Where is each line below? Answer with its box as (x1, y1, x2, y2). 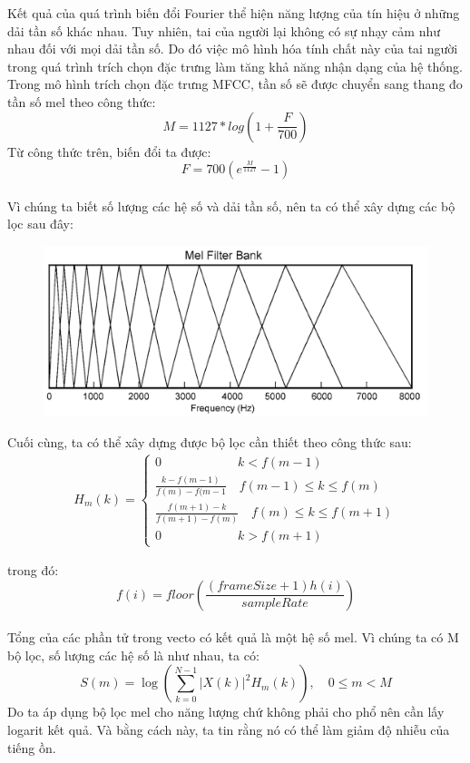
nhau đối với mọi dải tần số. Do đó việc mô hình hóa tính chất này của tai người (7, 39, 458, 58)
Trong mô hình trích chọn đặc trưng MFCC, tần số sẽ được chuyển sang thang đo (7, 74, 463, 93)
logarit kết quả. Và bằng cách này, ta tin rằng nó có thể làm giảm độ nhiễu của (7, 720, 450, 739)
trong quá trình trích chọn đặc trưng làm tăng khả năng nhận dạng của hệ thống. (7, 56, 463, 75)
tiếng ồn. (7, 738, 56, 757)
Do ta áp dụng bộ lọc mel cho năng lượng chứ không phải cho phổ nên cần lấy (7, 702, 445, 721)
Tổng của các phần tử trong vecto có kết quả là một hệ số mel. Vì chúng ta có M (7, 628, 459, 647)
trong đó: (7, 561, 59, 580)
